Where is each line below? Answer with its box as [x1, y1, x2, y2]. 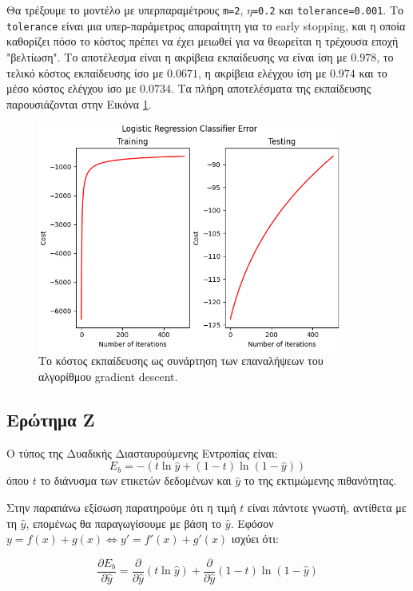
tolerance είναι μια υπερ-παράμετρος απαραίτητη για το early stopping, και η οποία [6, 17, 406, 34]
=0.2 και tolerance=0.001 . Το [252, 2, 404, 18]
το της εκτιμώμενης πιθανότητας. [244, 472, 397, 489]
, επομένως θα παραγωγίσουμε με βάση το [26, 514, 222, 531]
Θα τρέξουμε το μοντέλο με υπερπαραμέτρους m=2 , [6, 2, 244, 18]
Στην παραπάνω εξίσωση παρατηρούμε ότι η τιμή [6, 498, 236, 515]
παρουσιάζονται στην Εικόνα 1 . [6, 95, 152, 112]
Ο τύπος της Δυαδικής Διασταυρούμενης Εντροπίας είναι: [6, 444, 278, 461]
